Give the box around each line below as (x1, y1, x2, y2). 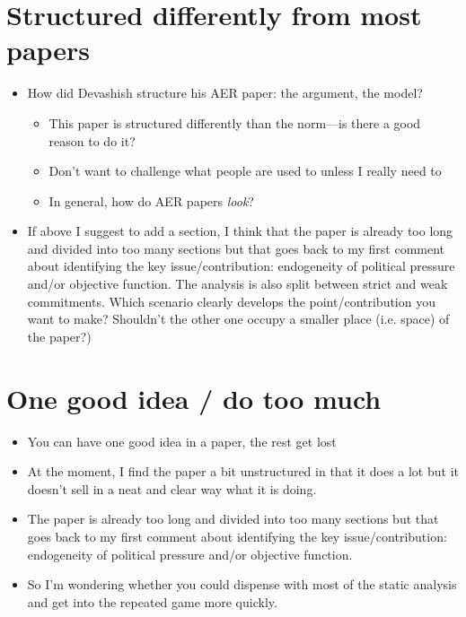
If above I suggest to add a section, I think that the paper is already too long (27, 222, 453, 240)
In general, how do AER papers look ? (48, 191, 254, 210)
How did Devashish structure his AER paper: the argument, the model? (27, 83, 423, 102)
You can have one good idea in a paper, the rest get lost (27, 431, 337, 450)
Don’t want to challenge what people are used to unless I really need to (48, 161, 442, 180)
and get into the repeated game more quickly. (27, 592, 277, 611)
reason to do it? (48, 131, 136, 150)
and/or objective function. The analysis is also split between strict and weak (27, 274, 448, 293)
